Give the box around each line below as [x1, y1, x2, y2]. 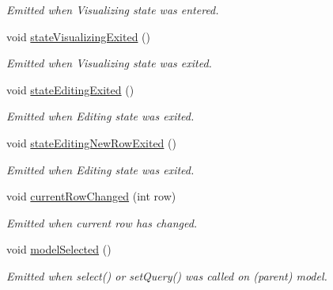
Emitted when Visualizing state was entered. [6, 2, 219, 17]
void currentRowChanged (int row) [6, 188, 176, 204]
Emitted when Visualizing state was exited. [6, 55, 212, 71]
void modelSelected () [6, 241, 112, 258]
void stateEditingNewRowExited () [6, 134, 176, 151]
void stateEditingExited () [6, 81, 134, 97]
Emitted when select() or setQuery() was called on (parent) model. [6, 267, 327, 284]
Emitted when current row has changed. [6, 214, 198, 231]
